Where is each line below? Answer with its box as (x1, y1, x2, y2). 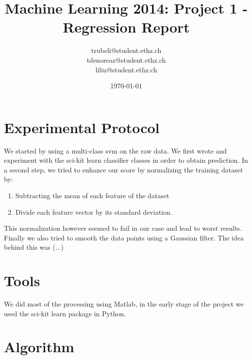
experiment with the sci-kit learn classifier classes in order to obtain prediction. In (4, 155, 248, 165)
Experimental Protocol (4, 117, 160, 137)
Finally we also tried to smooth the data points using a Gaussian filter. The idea (4, 232, 244, 242)
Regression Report (63, 17, 190, 37)
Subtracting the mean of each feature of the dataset (15, 190, 169, 200)
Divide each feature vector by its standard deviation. (15, 206, 172, 217)
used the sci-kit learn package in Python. (4, 308, 126, 318)
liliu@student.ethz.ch (95, 64, 157, 74)
